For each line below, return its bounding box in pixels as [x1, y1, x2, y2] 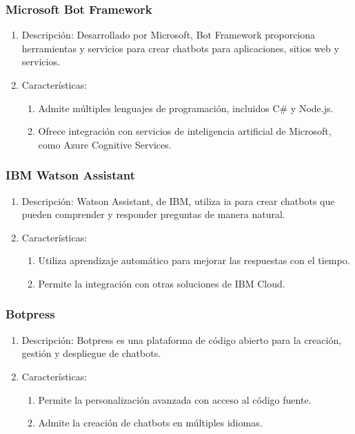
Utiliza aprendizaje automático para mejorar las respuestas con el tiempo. [38, 253, 350, 268]
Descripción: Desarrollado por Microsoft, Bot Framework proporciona [21, 28, 316, 42]
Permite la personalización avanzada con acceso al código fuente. [38, 392, 312, 406]
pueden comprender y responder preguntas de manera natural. [21, 207, 285, 221]
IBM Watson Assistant [6, 166, 135, 184]
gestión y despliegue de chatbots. [21, 346, 161, 360]
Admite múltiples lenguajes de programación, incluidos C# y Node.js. [38, 100, 334, 115]
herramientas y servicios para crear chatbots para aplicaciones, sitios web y [21, 41, 339, 55]
